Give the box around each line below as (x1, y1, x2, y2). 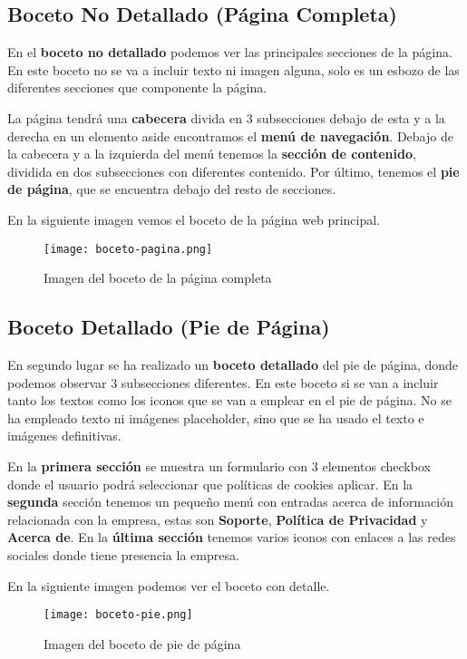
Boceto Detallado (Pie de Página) (7, 313, 330, 341)
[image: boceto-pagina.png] (44, 242, 213, 256)
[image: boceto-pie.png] (44, 608, 193, 622)
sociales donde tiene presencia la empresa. (7, 545, 239, 564)
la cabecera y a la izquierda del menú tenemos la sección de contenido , (7, 144, 416, 163)
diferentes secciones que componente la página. (7, 78, 268, 97)
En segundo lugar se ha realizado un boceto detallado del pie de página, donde (7, 355, 459, 373)
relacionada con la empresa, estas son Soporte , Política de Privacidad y (7, 509, 428, 528)
